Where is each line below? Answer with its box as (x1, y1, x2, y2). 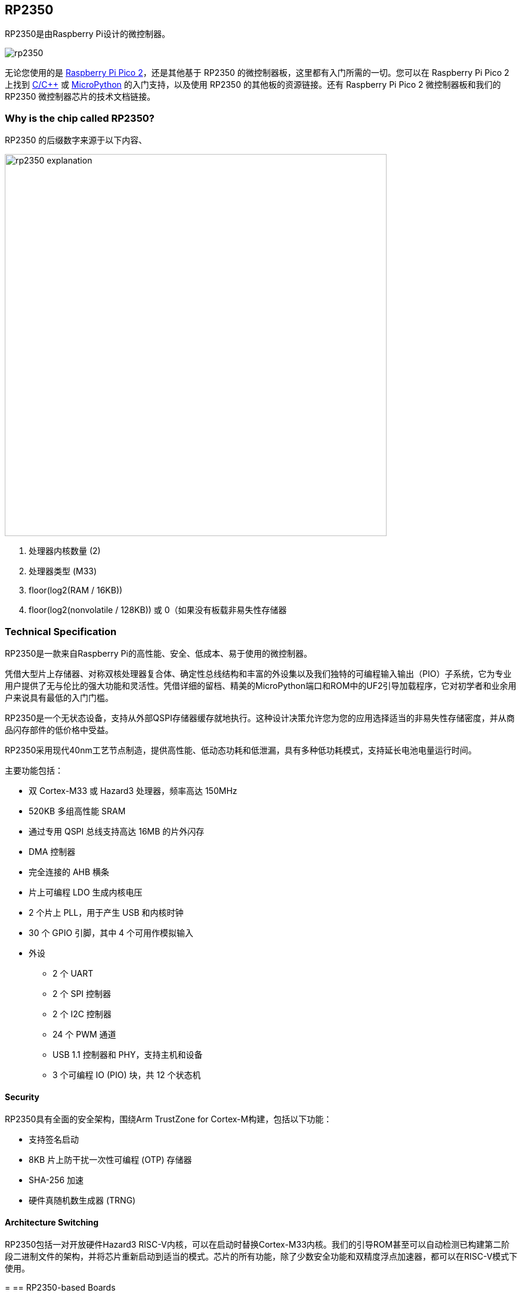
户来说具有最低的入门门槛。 (5, 692, 113, 703)
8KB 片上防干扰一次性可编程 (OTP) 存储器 (29, 1155, 192, 1165)
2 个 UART (52, 968, 94, 978)
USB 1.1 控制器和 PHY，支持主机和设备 (52, 1049, 203, 1060)
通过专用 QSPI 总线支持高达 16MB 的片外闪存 (29, 826, 205, 836)
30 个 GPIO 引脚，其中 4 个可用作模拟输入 (29, 927, 194, 938)
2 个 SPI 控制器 (52, 988, 112, 999)
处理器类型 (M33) (29, 566, 97, 577)
